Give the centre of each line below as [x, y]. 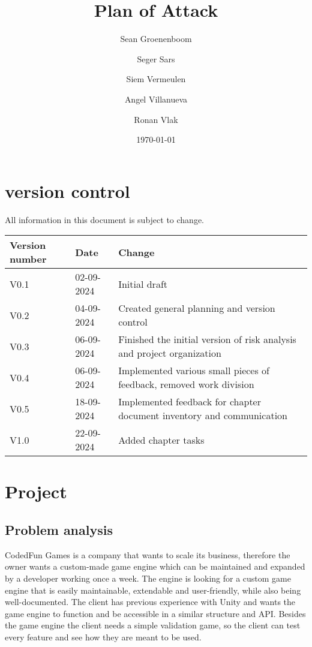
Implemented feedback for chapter [190, 402]
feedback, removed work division [186, 384]
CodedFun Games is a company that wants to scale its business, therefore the [148, 554]
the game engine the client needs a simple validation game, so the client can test [153, 625]
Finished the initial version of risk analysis [207, 339]
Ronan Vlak [156, 119]
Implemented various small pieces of [194, 371]
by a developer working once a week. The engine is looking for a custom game [148, 578]
